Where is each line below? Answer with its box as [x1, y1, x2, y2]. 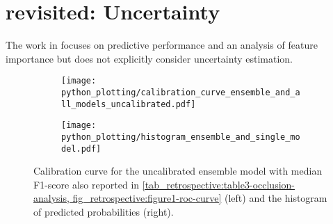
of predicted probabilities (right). [33, 205, 174, 219]
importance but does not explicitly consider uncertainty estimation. [6, 51, 293, 65]
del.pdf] [61, 143, 101, 154]
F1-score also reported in [33, 177, 140, 191]
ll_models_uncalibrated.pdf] [61, 99, 196, 109]
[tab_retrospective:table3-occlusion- [142, 177, 295, 191]
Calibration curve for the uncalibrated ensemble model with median [33, 163, 323, 178]
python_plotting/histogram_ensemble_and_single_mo [61, 131, 300, 142]
